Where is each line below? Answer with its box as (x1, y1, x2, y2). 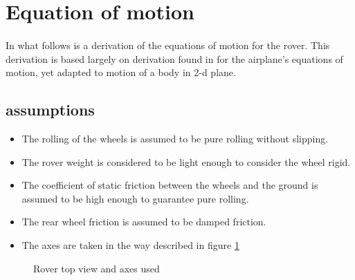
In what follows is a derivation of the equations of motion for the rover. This (6, 37, 330, 52)
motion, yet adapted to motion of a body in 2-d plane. (6, 65, 236, 80)
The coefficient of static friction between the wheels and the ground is (21, 178, 318, 192)
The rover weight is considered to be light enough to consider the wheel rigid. (21, 154, 351, 169)
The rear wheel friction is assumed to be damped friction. (21, 214, 266, 229)
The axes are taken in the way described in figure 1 (21, 237, 239, 252)
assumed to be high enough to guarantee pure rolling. (21, 191, 249, 205)
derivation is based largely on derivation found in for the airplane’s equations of (6, 51, 343, 66)
